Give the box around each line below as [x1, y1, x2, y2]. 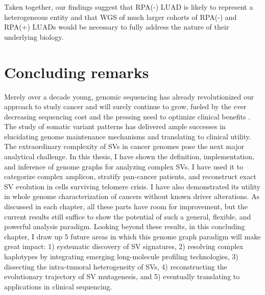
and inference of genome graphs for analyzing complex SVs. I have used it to [4, 161, 244, 171]
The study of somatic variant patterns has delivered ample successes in [4, 121, 226, 132]
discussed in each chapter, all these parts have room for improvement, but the [4, 201, 248, 212]
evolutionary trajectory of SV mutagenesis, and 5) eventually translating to [4, 271, 240, 282]
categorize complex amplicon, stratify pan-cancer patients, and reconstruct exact [4, 171, 256, 182]
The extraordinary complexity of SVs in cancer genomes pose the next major [4, 141, 245, 152]
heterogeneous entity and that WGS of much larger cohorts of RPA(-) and [4, 11, 237, 22]
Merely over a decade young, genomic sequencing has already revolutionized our [4, 91, 254, 102]
